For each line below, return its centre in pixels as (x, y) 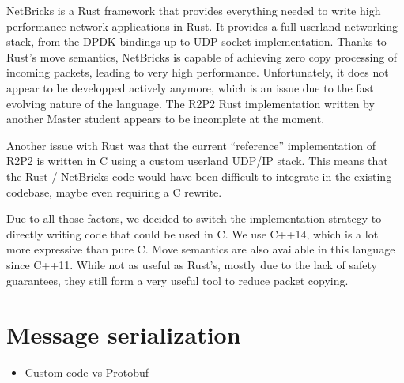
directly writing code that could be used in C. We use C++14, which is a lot (193, 233)
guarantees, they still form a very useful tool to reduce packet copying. (177, 280)
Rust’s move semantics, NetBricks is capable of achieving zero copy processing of (202, 56)
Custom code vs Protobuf (87, 372)
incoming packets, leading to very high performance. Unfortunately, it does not (198, 72)
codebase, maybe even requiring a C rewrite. (114, 191)
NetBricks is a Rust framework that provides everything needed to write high (194, 10)
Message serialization (124, 334)
